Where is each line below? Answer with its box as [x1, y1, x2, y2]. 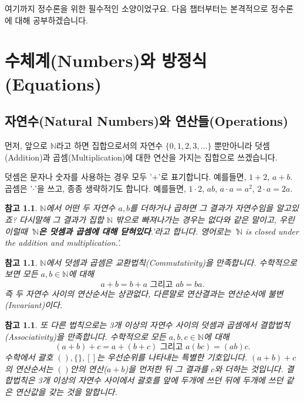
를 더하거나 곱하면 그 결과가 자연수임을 [130, 202, 273, 214]
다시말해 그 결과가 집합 [19, 213, 104, 225]
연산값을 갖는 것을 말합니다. [15, 386, 117, 398]
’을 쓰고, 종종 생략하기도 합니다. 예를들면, [35, 182, 186, 194]
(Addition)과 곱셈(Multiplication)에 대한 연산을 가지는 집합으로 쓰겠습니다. [5, 151, 278, 163]
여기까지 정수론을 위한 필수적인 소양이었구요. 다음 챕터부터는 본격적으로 [5, 2, 268, 14]
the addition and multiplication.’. [5, 236, 121, 249]
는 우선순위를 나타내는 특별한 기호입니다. [96, 351, 248, 363]
